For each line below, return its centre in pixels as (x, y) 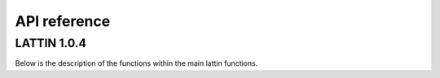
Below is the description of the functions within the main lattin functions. (136, 63)
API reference (63, 21)
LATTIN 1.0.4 (51, 43)
